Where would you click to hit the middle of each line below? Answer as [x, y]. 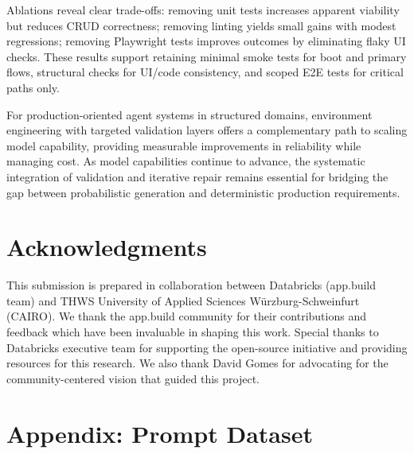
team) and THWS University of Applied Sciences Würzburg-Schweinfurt [183, 300]
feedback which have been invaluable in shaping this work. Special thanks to [193, 332]
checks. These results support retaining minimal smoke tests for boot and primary [207, 56]
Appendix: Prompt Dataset [160, 433]
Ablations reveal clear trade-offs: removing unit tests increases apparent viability [203, 10]
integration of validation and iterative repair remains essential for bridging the [197, 176]
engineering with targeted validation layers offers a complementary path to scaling [207, 130]
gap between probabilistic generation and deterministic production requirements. [203, 192]
